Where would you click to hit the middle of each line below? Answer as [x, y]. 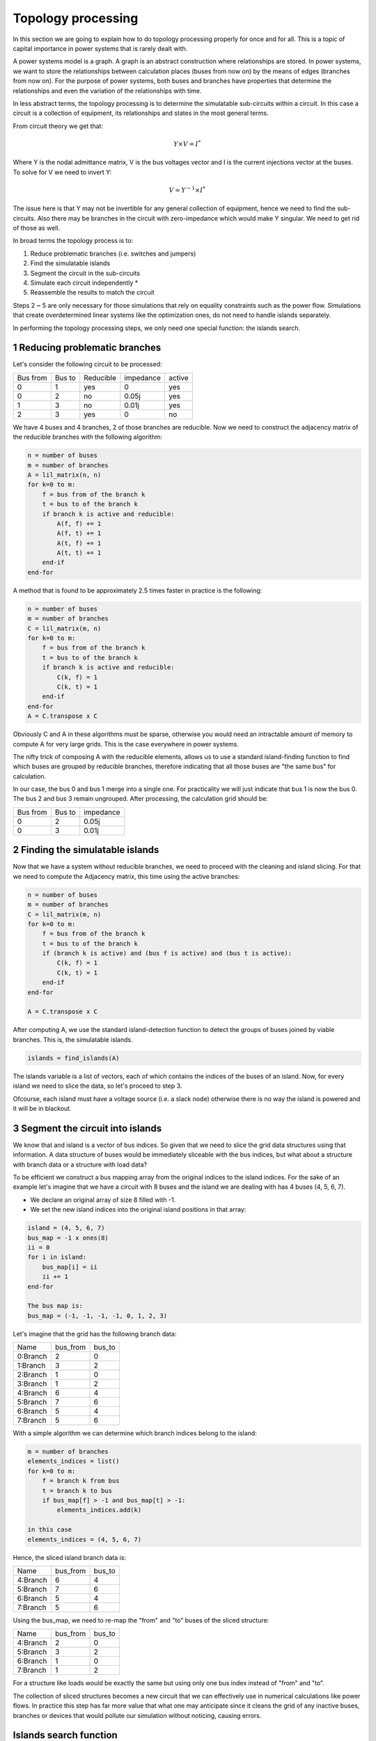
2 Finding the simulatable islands [86, 850]
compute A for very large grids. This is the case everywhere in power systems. [126, 744]
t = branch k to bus [77, 1491]
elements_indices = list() [73, 1461]
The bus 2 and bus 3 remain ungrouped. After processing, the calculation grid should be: [140, 799]
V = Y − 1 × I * [187, 190]
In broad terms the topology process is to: [73, 241]
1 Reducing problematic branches [87, 348]
